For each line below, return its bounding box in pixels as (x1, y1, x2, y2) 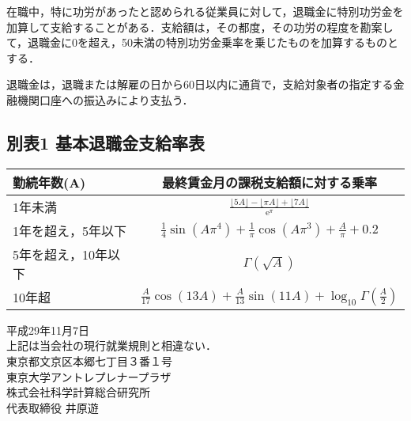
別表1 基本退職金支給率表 (6, 130, 205, 154)
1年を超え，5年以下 (13, 221, 127, 240)
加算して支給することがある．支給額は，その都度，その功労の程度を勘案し (6, 18, 394, 35)
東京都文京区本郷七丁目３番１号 (6, 352, 172, 369)
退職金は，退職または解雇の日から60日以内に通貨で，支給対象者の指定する (6, 76, 394, 93)
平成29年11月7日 (6, 321, 89, 338)
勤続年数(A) (13, 173, 86, 192)
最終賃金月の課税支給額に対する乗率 (161, 173, 377, 192)
